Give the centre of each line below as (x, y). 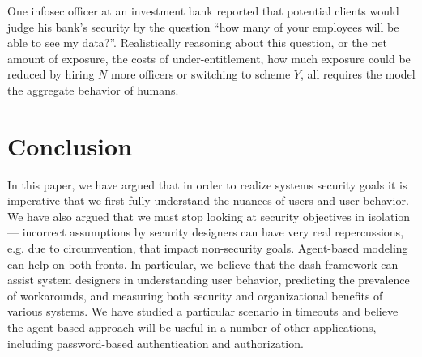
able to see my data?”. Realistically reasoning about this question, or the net (197, 42)
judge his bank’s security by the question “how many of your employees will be (203, 26)
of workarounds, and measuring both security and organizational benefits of (195, 295)
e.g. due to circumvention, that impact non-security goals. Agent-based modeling (208, 248)
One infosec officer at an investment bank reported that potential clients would (203, 11)
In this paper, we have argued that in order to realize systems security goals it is (207, 184)
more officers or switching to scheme (201, 74)
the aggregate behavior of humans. (93, 89)
